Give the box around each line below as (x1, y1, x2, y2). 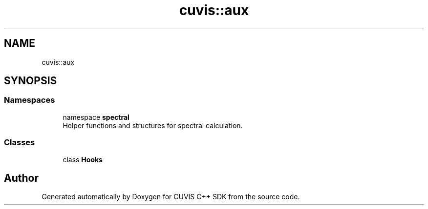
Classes (4, 137, 35, 148)
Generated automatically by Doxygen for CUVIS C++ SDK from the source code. (42, 192, 300, 201)
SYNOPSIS (4, 75, 57, 87)
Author (4, 171, 39, 184)
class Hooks (63, 155, 103, 164)
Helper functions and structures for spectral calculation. (63, 121, 243, 130)
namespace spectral (63, 113, 129, 121)
